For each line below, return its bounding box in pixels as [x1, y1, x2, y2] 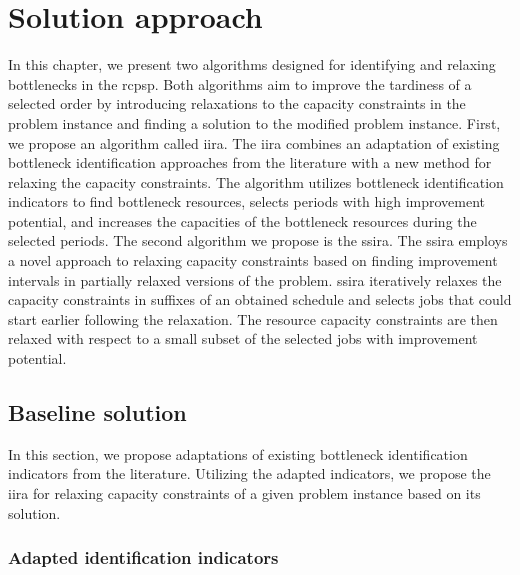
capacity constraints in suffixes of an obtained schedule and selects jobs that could [8, 289, 512, 310]
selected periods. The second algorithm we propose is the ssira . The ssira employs [8, 230, 508, 251]
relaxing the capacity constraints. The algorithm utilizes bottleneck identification [8, 171, 504, 192]
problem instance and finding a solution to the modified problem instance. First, [8, 112, 501, 133]
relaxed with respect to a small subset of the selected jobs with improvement [8, 328, 478, 349]
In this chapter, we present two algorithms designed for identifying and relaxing [8, 54, 496, 75]
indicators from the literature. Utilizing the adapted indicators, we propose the [8, 463, 491, 484]
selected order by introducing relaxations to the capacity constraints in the [8, 93, 466, 114]
